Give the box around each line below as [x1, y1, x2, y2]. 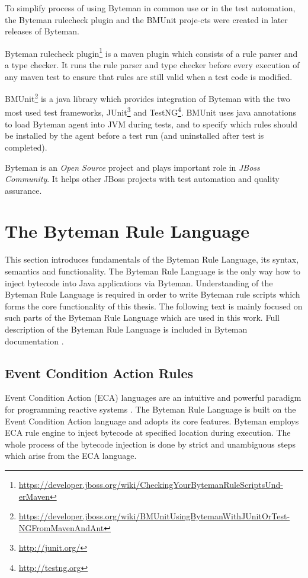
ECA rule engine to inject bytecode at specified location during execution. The [5, 426, 291, 439]
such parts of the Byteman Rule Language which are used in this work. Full [5, 311, 280, 324]
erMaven [18, 490, 50, 502]
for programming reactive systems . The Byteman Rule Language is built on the [5, 403, 296, 415]
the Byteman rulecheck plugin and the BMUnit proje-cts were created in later [5, 13, 288, 25]
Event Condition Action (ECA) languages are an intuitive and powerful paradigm [5, 391, 301, 404]
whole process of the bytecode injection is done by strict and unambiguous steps [5, 438, 296, 450]
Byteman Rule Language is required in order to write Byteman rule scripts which [5, 288, 300, 301]
